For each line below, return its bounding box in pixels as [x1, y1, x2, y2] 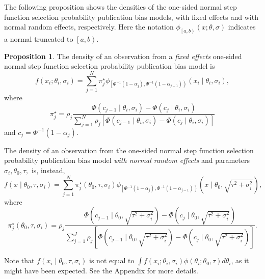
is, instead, [31, 164, 65, 175]
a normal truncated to [4, 34, 73, 44]
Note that [4, 255, 35, 266]
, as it [231, 255, 249, 266]
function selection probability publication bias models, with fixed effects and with [4, 11, 258, 22]
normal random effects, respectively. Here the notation [4, 21, 174, 32]
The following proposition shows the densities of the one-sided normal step [4, 2, 237, 12]
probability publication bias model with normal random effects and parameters [4, 155, 250, 165]
